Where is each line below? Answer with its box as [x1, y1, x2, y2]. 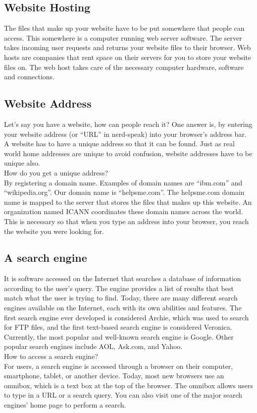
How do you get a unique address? [4, 167, 108, 177]
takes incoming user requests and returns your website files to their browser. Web [4, 42, 251, 53]
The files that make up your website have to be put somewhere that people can [4, 23, 245, 33]
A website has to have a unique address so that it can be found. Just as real [4, 138, 235, 149]
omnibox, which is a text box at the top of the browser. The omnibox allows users [4, 380, 253, 390]
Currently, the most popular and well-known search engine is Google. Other [4, 331, 234, 342]
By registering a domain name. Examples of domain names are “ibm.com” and [4, 177, 243, 187]
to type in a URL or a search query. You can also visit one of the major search [4, 390, 243, 400]
